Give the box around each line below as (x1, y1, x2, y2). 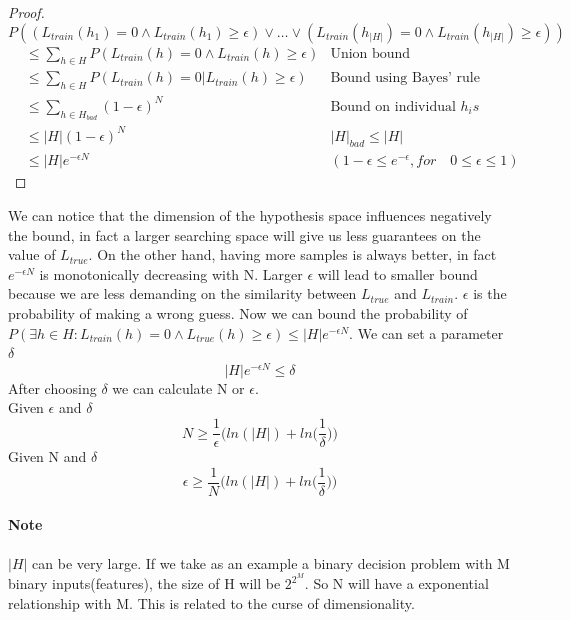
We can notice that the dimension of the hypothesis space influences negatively (8, 205, 492, 226)
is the (473, 283, 507, 304)
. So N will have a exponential (304, 573, 489, 594)
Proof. (8, 2, 45, 22)
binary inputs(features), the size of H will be (8, 573, 281, 594)
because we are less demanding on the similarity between (8, 283, 357, 304)
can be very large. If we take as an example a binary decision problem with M (32, 552, 510, 573)
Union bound (330, 46, 411, 61)
